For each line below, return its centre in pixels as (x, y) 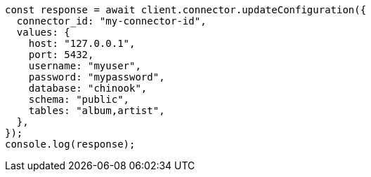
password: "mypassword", (97, 77)
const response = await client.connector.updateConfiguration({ (186, 10)
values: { (43, 32)
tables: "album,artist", (97, 111)
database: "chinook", (88, 88)
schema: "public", (79, 99)
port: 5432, (61, 55)
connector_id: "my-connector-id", (111, 21)
